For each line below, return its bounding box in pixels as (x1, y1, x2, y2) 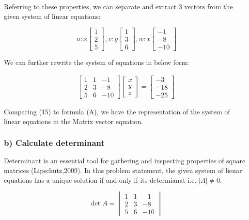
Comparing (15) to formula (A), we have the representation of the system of (4, 107, 230, 116)
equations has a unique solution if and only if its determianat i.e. (4, 174, 197, 185)
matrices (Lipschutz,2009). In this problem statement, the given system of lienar (4, 165, 242, 175)
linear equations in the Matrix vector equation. (4, 116, 143, 126)
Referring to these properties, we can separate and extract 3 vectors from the (4, 1, 233, 11)
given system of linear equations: (4, 11, 101, 21)
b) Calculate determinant (4, 137, 105, 149)
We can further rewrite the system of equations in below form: (4, 57, 189, 67)
